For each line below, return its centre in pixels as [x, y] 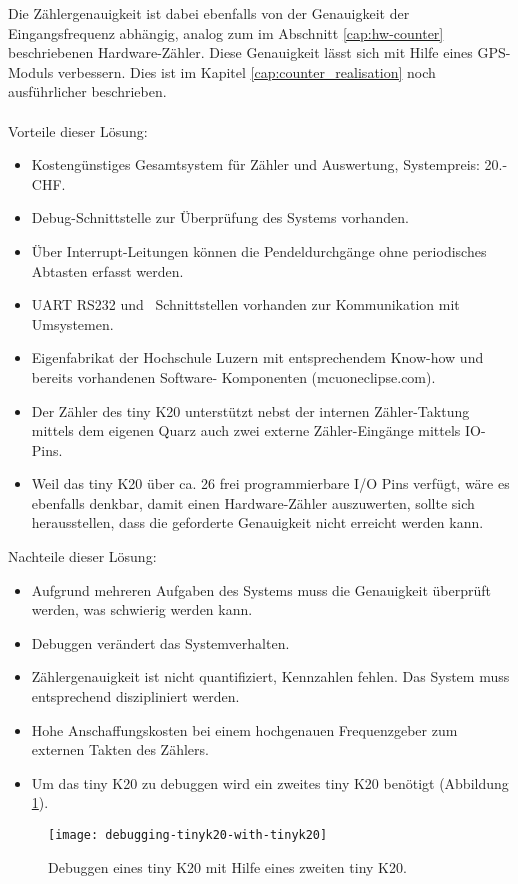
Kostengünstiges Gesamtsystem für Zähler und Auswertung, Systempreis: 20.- [269, 164]
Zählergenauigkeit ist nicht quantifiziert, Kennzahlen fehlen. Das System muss [270, 676]
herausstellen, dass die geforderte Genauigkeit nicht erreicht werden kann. [257, 522]
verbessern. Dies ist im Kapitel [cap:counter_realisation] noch [246, 71]
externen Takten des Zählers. [120, 749]
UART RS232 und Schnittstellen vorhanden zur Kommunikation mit [245, 304]
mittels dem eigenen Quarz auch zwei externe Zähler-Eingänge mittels [246, 430]
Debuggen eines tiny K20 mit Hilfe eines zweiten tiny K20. [227, 866]
